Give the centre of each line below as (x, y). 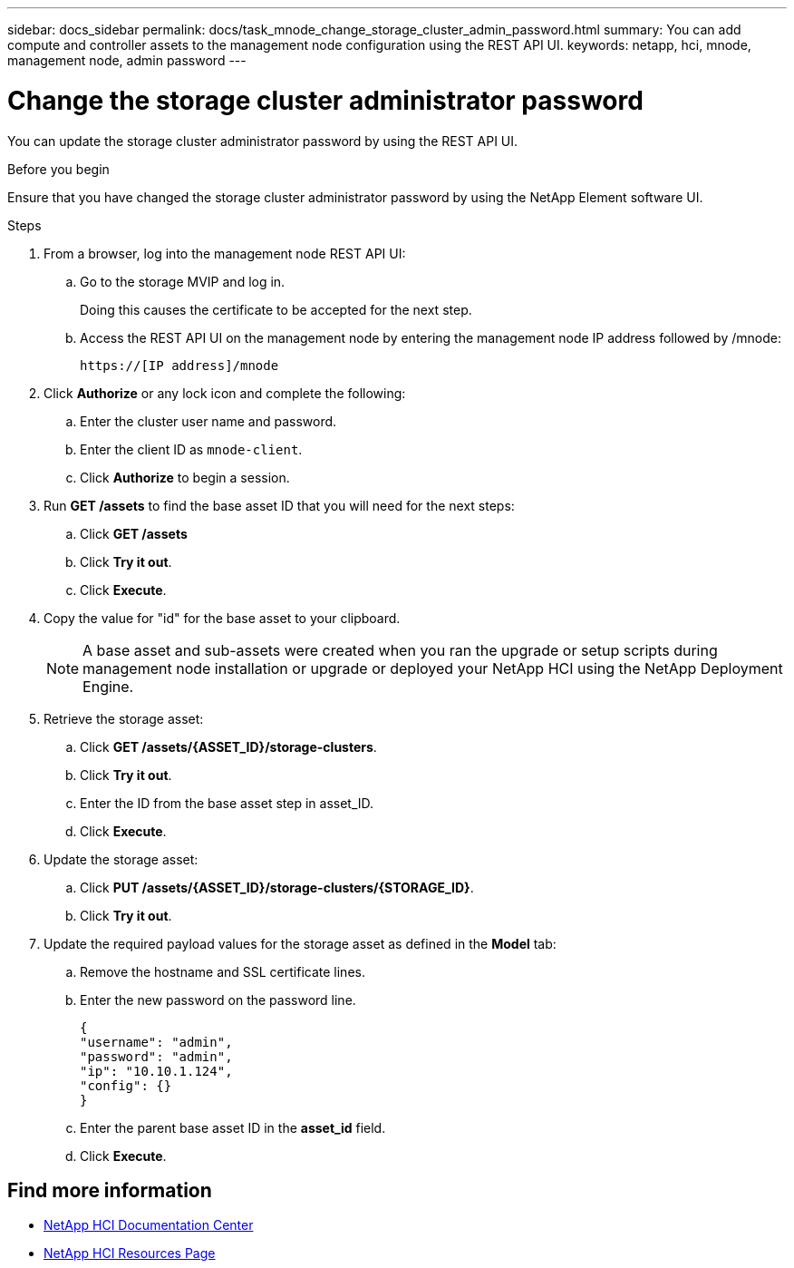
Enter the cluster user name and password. (208, 421)
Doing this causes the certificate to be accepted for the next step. (276, 309)
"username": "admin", (156, 1042)
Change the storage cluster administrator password (325, 100)
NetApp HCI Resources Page (130, 1253)
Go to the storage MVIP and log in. (183, 281)
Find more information (110, 1190)
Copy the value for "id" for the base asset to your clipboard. (222, 618)
